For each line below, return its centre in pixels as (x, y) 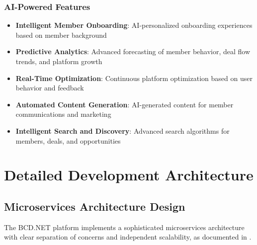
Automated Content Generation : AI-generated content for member (125, 104)
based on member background (61, 35)
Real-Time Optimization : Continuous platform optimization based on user (134, 78)
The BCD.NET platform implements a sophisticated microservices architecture (124, 227)
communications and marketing (63, 114)
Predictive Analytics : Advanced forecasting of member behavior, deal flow (133, 51)
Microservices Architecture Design (95, 206)
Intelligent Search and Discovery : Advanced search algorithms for (123, 130)
